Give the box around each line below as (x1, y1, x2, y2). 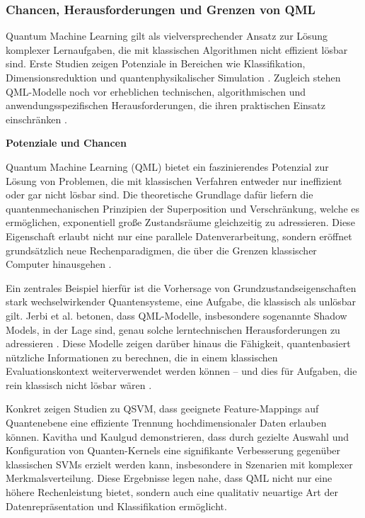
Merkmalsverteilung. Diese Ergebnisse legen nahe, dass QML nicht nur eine (6, 471, 332, 485)
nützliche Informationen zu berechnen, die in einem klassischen (6, 349, 278, 364)
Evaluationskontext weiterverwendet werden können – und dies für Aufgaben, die (6, 364, 357, 378)
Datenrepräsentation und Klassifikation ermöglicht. (6, 498, 227, 513)
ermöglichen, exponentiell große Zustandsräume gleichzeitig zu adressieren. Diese (6, 215, 355, 230)
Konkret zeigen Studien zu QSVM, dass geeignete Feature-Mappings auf (6, 401, 319, 416)
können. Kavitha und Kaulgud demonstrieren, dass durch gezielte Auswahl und (6, 429, 349, 444)
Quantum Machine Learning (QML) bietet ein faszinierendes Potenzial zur (6, 159, 329, 174)
